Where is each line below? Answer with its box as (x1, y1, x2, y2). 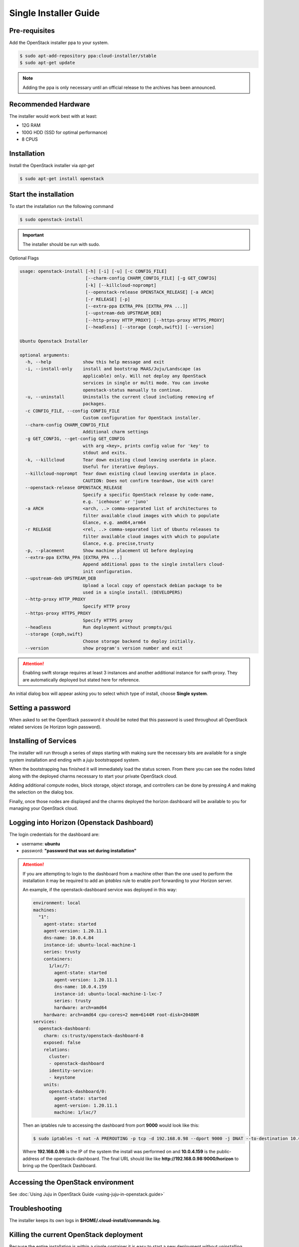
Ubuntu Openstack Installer (19, 338, 88, 344)
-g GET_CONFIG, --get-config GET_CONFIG (25, 436, 125, 441)
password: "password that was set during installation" (21, 847, 137, 853)
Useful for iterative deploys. (82, 464, 159, 469)
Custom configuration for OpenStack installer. (82, 415, 201, 421)
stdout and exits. (82, 450, 128, 456)
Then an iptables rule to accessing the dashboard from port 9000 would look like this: (22, 1122, 199, 1128)
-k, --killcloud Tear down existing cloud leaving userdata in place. (25, 457, 217, 462)
